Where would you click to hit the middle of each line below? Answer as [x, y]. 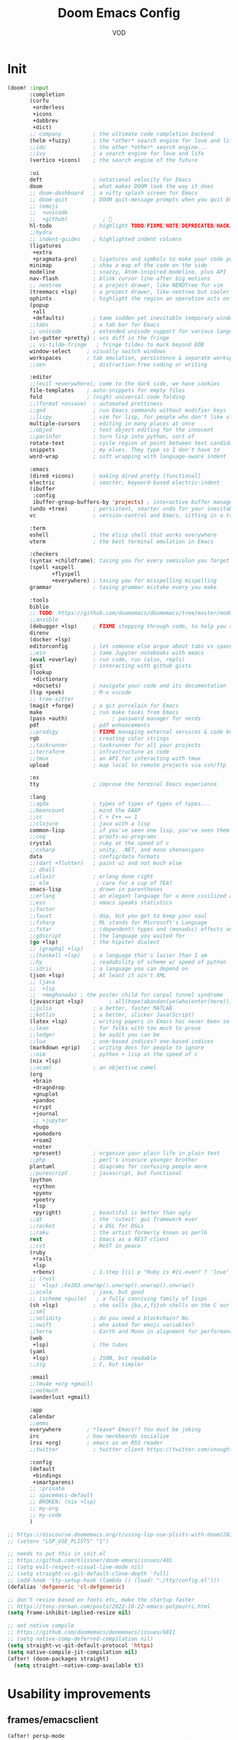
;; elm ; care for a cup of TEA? [101, 883]
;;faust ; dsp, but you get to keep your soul [118, 916]
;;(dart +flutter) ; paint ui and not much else [106, 863]
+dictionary [51, 679]
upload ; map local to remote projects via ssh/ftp [128, 765]
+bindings [47, 1475]
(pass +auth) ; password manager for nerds [115, 719]
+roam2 [42, 1140]
